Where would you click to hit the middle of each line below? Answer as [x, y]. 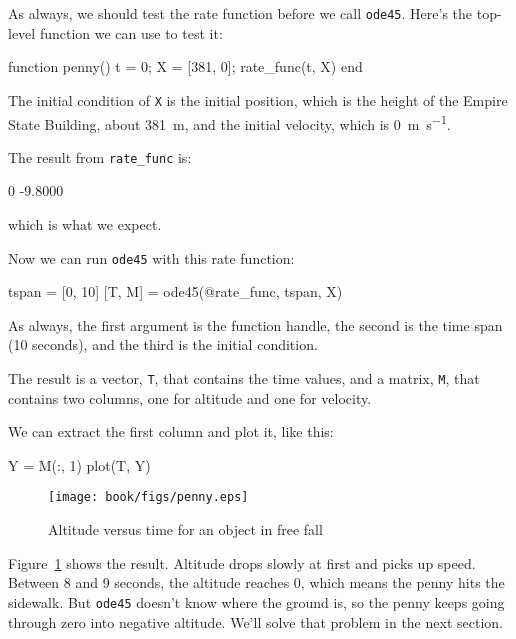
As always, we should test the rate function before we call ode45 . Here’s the [240, 13]
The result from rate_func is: [100, 156]
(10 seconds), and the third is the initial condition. [163, 344]
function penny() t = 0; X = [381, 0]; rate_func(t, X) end [185, 66]
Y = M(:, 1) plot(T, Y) [79, 464]
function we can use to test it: [131, 32]
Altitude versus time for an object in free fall [185, 529]
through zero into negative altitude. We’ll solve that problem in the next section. [255, 621]
